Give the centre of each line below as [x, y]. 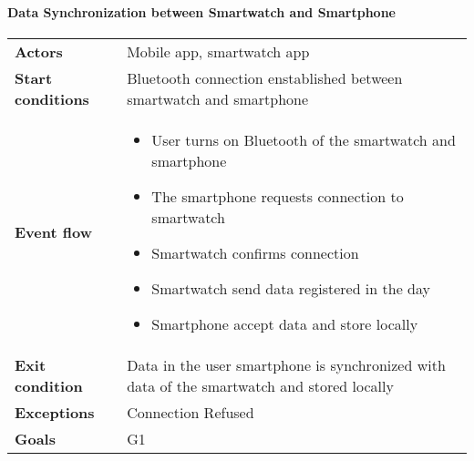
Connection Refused [191, 412]
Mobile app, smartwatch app [218, 51]
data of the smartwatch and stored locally [260, 385]
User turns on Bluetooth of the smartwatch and [304, 139]
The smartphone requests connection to [278, 196]
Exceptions [55, 412]
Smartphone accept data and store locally [285, 323]
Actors [39, 51]
